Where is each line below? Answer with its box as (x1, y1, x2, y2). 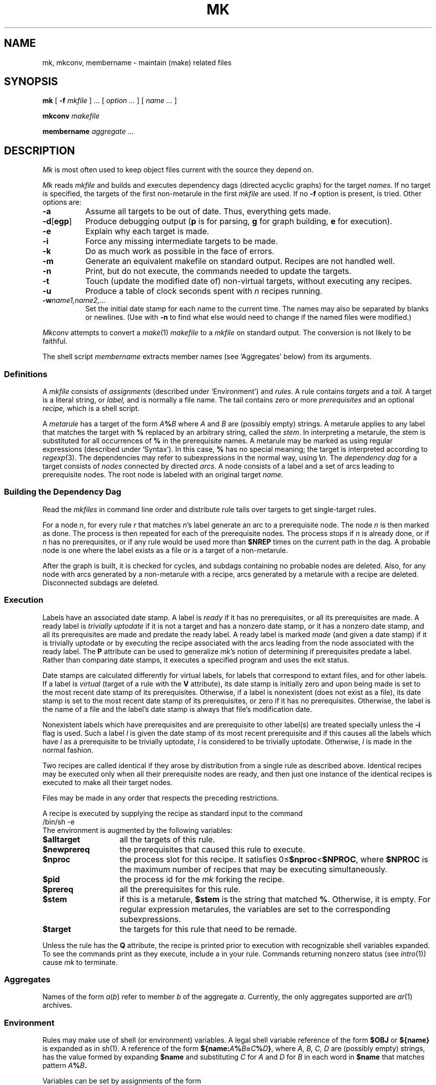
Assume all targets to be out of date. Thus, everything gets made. (85, 206, 331, 217)
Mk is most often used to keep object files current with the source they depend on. (42, 165, 314, 174)
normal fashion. (42, 745, 94, 754)
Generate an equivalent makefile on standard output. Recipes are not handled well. (85, 256, 395, 267)
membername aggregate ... (42, 127, 134, 136)
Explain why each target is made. (85, 226, 210, 237)
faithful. (42, 337, 68, 346)
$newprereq (42, 844, 90, 854)
